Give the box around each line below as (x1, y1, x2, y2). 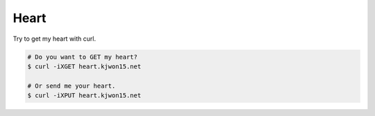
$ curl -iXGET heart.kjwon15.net (27, 62, 142, 70)
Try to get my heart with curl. (12, 35, 97, 43)
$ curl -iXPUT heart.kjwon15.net (27, 92, 142, 99)
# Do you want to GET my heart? (27, 52, 138, 61)
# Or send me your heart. (27, 81, 116, 90)
